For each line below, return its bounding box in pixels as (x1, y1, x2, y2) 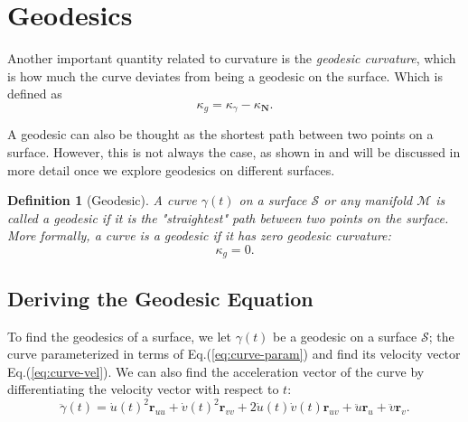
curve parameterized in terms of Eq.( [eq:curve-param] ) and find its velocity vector (7, 344, 461, 363)
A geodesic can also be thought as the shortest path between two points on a (7, 125, 434, 144)
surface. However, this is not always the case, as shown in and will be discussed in (7, 142, 461, 161)
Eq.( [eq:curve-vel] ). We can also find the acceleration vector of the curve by (7, 361, 425, 380)
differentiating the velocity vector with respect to (7, 380, 279, 399)
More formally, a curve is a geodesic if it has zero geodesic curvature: (7, 226, 391, 245)
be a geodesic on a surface (273, 326, 417, 345)
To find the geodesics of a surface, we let (7, 326, 231, 345)
